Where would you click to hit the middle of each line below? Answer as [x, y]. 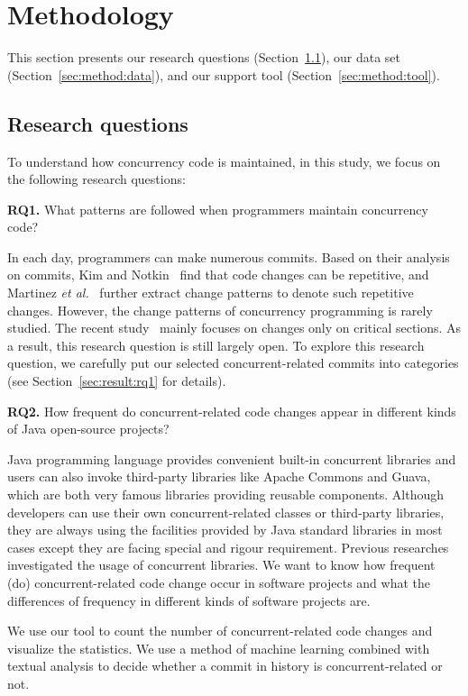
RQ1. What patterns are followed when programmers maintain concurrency [218, 209]
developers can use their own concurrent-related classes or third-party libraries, [226, 512]
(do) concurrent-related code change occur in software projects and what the [219, 582]
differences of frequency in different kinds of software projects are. [189, 600]
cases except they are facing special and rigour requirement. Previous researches [228, 547]
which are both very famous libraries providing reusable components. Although [225, 495]
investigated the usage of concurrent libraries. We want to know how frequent [221, 565]
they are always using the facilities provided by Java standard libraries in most [225, 530]
